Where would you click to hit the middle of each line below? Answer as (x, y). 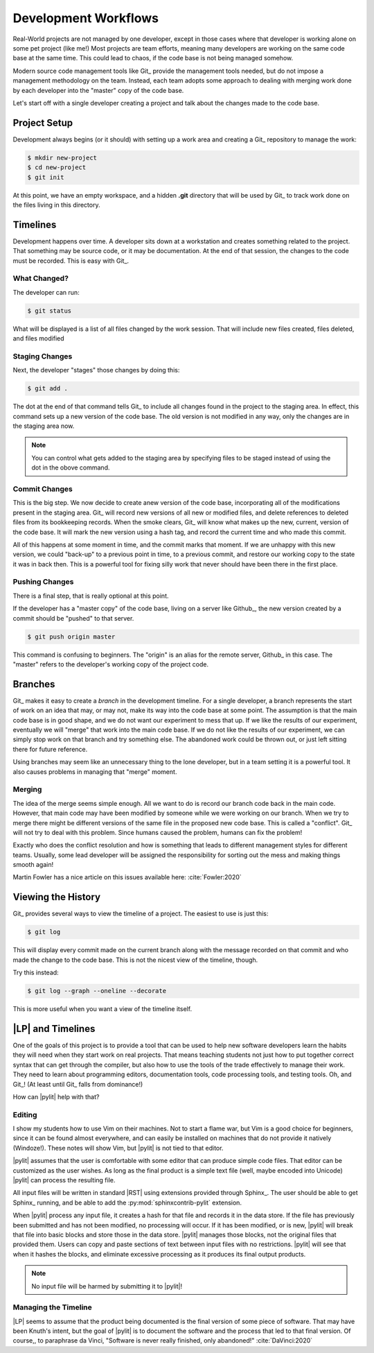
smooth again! (33, 865)
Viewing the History (56, 897)
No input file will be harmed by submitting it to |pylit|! (107, 1286)
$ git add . (48, 389)
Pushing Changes (43, 582)
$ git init (46, 177)
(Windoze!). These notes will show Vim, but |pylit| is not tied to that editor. (118, 1148)
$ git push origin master (71, 637)
